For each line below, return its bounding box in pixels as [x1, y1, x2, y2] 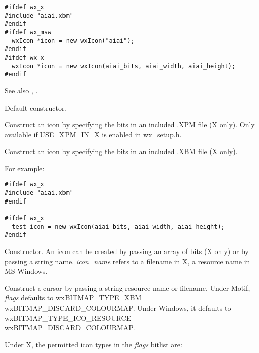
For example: [5, 163, 45, 173]
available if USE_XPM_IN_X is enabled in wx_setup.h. [5, 129, 182, 139]
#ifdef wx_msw [5, 28, 52, 36]
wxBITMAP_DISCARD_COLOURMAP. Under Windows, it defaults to [5, 302, 231, 313]
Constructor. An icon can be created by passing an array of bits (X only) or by [5, 246, 249, 257]
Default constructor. [5, 102, 67, 113]
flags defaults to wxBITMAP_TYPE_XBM [5, 292, 142, 303]
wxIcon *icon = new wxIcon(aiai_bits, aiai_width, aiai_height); [12, 62, 236, 70]
